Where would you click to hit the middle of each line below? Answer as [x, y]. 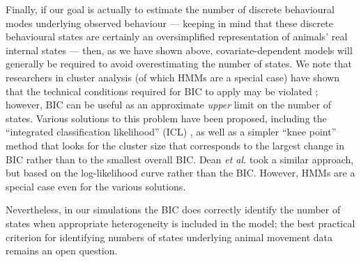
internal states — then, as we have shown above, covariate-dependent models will [179, 50]
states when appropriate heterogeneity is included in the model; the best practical [180, 223]
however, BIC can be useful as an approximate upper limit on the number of [169, 105]
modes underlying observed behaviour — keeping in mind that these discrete [169, 23]
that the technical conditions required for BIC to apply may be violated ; [162, 91]
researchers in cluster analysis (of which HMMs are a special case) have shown [173, 77]
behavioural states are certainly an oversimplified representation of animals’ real [177, 36]
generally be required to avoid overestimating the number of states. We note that [179, 64]
